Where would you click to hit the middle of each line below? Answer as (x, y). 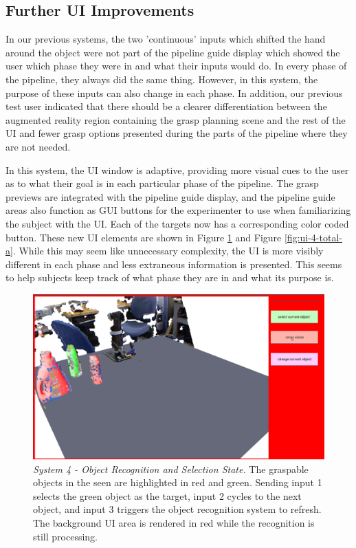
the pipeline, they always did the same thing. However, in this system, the (162, 79)
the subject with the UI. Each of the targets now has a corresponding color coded (177, 223)
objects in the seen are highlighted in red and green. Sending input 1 (178, 482)
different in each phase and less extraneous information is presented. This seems (174, 264)
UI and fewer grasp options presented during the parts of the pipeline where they (177, 133)
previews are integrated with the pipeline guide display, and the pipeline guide (170, 196)
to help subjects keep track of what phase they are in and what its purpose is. (170, 277)
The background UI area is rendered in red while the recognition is (174, 523)
